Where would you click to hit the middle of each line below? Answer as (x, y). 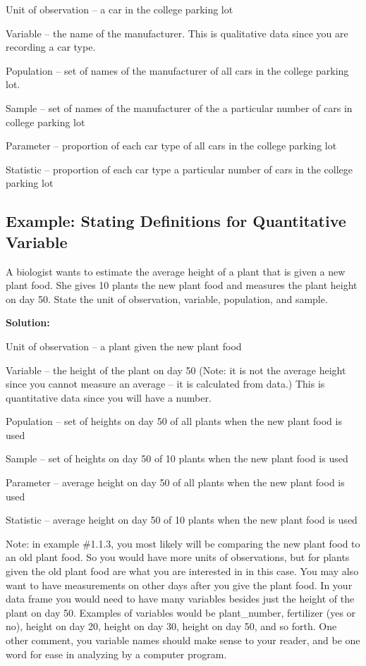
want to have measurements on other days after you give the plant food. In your (179, 585)
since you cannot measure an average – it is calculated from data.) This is (165, 384)
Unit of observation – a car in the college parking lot (120, 9)
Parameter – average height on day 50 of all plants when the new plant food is (175, 482)
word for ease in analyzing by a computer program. (116, 654)
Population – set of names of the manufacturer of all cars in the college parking (177, 70)
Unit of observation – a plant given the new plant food (124, 346)
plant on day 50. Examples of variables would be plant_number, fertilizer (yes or (181, 612)
